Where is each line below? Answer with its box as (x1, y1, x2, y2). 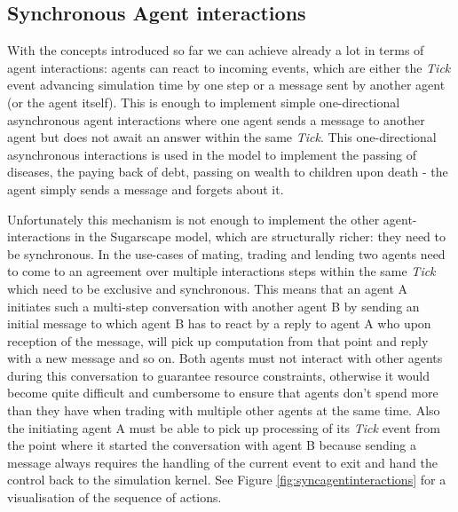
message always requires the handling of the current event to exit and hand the (7, 453, 438, 471)
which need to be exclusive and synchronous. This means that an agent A (7, 279, 408, 297)
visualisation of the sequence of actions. (7, 488, 222, 507)
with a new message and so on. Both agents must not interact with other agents (7, 349, 443, 367)
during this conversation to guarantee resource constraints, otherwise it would (7, 366, 430, 384)
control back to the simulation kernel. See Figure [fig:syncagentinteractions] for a (7, 470, 446, 489)
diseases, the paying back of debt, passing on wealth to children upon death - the (7, 162, 448, 181)
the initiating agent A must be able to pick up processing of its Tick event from (7, 418, 441, 437)
